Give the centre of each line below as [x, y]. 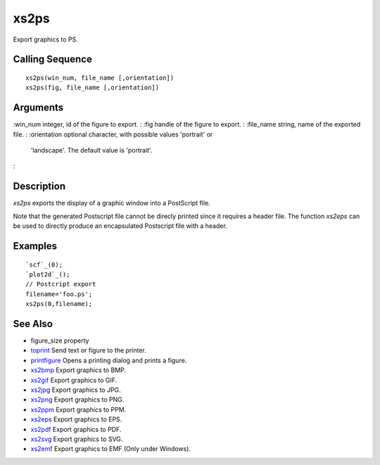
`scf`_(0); [44, 265]
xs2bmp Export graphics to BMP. [78, 370]
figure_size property [60, 340]
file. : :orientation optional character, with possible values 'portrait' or [113, 134]
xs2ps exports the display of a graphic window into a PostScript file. [112, 203]
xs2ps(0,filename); [59, 304]
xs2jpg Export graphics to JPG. [76, 390]
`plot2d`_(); [48, 274]
